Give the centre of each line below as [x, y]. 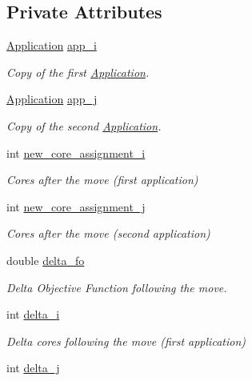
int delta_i [33, 314]
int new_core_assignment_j [76, 206]
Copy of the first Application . [78, 72]
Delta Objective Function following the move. [117, 287]
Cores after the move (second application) [108, 233]
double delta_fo [46, 260]
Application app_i [52, 45]
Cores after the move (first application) [102, 180]
